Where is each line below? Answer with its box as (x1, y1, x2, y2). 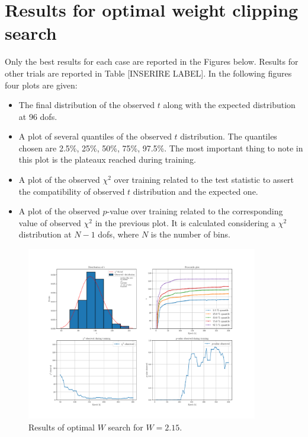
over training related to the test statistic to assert (114, 173, 294, 186)
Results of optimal (28, 420, 95, 433)
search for (108, 420, 143, 433)
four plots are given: (5, 78, 78, 91)
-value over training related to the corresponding (107, 205, 283, 217)
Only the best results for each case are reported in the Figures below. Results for (5, 55, 299, 68)
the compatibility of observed (18, 185, 125, 197)
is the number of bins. (150, 228, 230, 240)
